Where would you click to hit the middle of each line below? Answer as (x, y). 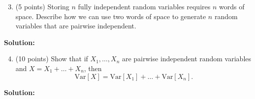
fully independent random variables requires (144, 6)
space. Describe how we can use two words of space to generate (111, 16)
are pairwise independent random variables (187, 59)
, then (93, 68)
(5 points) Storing (42, 6)
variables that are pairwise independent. (76, 26)
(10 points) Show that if (52, 59)
